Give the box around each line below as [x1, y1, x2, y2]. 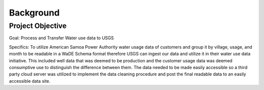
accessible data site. [9, 78, 51, 84]
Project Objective [9, 21, 67, 30]
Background [9, 7, 60, 18]
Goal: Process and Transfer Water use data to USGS [9, 35, 114, 41]
